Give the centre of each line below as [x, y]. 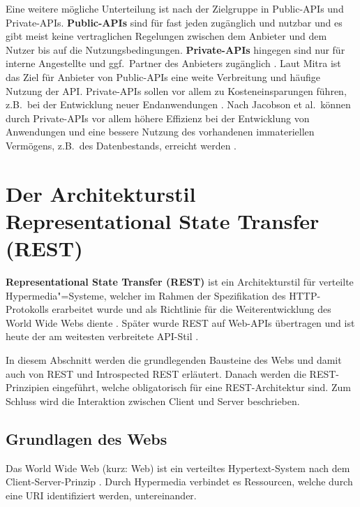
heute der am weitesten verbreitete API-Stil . [102, 336]
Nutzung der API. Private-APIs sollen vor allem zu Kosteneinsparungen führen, [176, 90]
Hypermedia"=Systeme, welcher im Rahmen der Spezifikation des [146, 295]
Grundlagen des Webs [87, 438]
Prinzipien [28, 387]
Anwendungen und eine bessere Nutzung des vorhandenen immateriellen [160, 132]
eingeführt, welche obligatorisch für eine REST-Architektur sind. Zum [202, 387]
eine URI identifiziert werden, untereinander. [101, 495]
